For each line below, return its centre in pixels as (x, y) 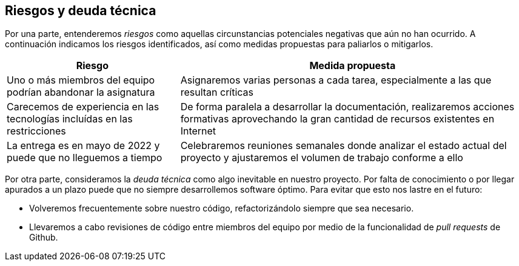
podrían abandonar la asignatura (81, 92)
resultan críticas (217, 92)
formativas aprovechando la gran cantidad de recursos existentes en (337, 119)
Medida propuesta (353, 66)
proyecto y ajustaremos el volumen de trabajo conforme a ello (322, 158)
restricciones (36, 131)
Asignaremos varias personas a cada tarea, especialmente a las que (336, 80)
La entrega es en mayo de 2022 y (83, 146)
